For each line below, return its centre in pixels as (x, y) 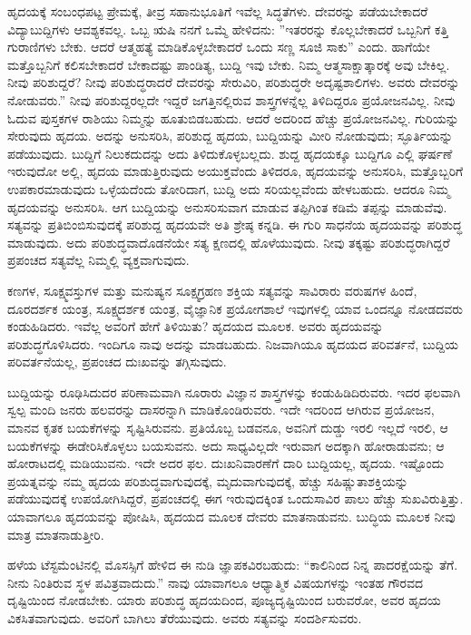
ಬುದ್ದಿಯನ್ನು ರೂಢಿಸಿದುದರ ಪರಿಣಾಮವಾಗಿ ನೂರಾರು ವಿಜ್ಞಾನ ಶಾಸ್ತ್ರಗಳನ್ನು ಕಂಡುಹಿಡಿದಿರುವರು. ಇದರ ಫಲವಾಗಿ (234, 391)
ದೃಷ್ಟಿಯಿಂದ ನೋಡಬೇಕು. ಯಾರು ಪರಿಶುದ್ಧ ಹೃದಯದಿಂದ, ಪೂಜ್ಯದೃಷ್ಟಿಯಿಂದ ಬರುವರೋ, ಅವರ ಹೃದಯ (224, 600)
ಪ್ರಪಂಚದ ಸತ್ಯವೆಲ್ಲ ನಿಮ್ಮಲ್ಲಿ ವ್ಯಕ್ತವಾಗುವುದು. (98, 260)
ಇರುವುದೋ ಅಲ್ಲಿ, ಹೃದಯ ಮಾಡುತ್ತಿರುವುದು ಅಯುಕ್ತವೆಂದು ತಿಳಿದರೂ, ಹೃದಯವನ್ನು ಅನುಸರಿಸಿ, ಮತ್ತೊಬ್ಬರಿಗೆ (235, 171)
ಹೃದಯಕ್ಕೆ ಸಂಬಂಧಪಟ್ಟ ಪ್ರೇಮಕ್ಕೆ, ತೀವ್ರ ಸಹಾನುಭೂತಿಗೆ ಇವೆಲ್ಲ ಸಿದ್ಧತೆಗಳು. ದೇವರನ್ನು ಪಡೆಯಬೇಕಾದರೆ (218, 11)
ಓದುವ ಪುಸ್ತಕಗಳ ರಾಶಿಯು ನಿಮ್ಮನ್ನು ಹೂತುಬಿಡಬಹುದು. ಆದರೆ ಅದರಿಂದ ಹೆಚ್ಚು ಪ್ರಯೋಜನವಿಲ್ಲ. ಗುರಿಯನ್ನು (233, 117)
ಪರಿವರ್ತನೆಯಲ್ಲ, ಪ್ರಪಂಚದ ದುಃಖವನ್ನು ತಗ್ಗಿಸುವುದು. (117, 361)
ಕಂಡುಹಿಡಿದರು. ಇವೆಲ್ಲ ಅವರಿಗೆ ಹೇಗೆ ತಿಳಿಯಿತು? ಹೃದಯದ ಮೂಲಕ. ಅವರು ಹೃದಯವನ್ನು (196, 326)
